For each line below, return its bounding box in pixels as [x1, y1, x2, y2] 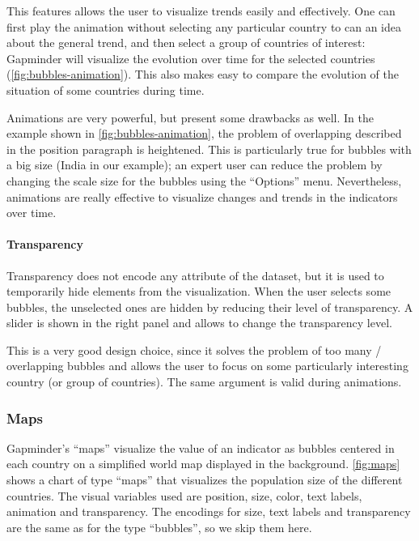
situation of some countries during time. [6, 81, 205, 98]
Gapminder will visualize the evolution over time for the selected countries [6, 49, 375, 66]
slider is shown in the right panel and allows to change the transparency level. [6, 314, 392, 331]
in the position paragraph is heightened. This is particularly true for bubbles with [6, 140, 412, 157]
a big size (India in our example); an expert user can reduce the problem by [6, 156, 383, 173]
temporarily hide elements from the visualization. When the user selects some [6, 283, 391, 300]
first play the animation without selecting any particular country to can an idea [6, 18, 402, 35]
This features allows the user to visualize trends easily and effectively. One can [6, 2, 396, 19]
